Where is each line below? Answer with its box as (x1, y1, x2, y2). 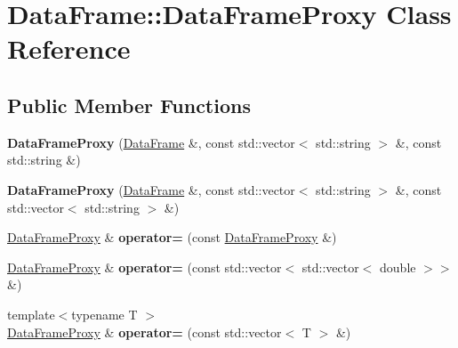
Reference (7, 30, 131, 67)
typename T (71, 304, 138, 323)
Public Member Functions (7, 91, 251, 118)
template (7, 304, 55, 323)
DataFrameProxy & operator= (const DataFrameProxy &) (7, 228, 337, 247)
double (380, 257, 416, 276)
